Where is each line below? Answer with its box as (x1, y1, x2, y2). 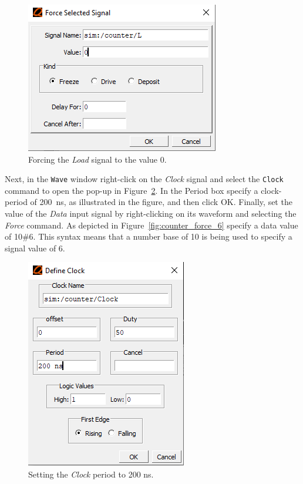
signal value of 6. (5, 241, 65, 254)
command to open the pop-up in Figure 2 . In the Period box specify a (5, 184, 258, 196)
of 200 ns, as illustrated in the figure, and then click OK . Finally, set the (30, 196, 292, 208)
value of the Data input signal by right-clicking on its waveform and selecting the (5, 207, 297, 220)
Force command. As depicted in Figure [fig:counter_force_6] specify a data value (5, 219, 298, 231)
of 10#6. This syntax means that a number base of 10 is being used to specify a (5, 230, 292, 243)
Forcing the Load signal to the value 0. (28, 153, 167, 165)
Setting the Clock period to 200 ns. (28, 468, 154, 480)
